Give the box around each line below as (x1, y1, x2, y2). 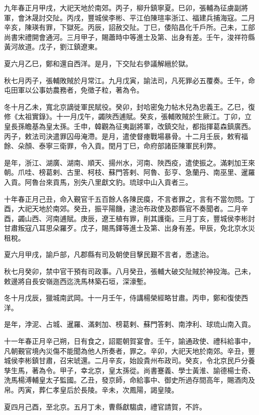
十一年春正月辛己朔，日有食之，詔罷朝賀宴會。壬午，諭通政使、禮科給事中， (4, 336, 255, 346)
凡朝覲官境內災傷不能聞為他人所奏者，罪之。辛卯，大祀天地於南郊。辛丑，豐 (4, 345, 255, 356)
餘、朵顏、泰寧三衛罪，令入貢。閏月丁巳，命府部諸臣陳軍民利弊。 (4, 140, 220, 151)
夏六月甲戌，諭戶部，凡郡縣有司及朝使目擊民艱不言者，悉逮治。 (4, 249, 213, 260)
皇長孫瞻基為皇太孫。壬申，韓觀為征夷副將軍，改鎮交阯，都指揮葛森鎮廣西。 (4, 121, 255, 131)
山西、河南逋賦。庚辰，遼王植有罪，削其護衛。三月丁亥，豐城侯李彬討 (24, 213, 255, 223)
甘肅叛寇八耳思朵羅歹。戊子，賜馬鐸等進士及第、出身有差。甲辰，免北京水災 (4, 223, 255, 233)
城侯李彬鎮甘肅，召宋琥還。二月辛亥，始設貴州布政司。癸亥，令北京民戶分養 (4, 355, 255, 366)
